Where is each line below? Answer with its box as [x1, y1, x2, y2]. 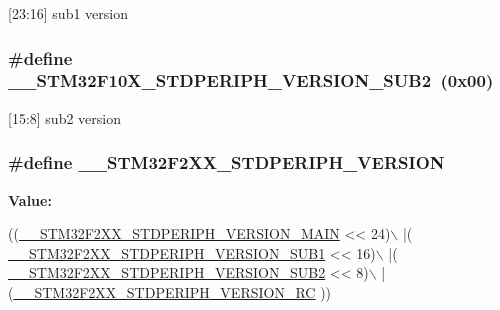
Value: [8, 189, 52, 210]
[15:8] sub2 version [8, 107, 121, 128]
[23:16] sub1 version [8, 3, 128, 23]
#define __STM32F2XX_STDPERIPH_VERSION [8, 150, 445, 175]
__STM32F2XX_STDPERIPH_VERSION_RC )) [13, 281, 332, 302]
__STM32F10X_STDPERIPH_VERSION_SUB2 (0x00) [8, 68, 494, 93]
